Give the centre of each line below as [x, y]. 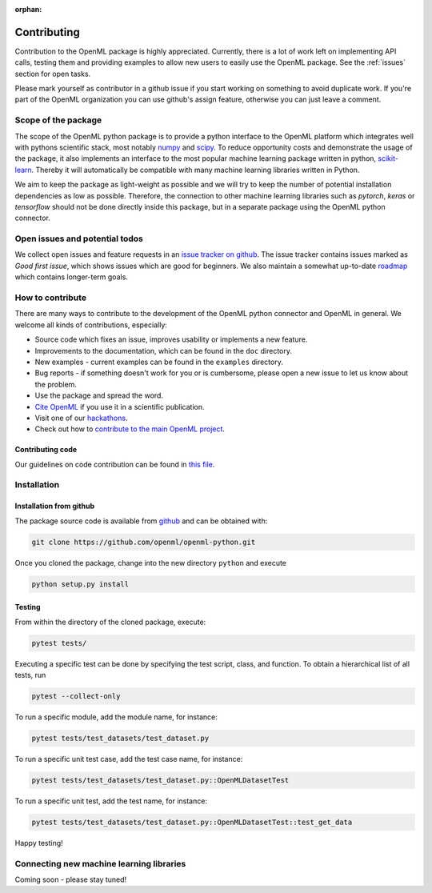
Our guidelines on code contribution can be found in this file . [115, 464]
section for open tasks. [53, 74]
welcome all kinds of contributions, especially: [91, 325]
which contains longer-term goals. [71, 277]
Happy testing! [39, 843]
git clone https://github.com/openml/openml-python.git [144, 542]
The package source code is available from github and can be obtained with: [141, 521]
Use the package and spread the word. [99, 395]
